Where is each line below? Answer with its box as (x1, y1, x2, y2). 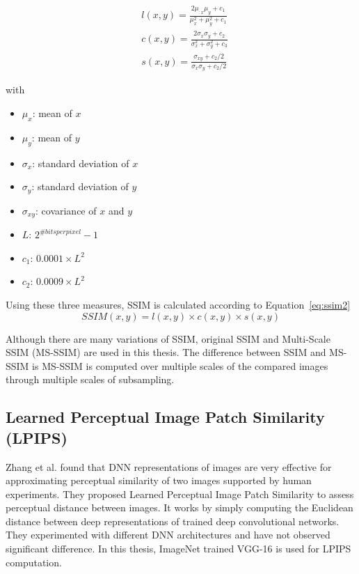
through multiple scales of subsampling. (6, 372, 175, 387)
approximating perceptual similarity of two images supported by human (6, 473, 312, 488)
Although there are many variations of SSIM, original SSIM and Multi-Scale (6, 331, 330, 346)
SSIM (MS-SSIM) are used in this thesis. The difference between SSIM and (6, 345, 326, 359)
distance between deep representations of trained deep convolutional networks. (6, 513, 340, 528)
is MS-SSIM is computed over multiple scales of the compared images (32, 358, 328, 373)
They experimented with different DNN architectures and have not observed (6, 527, 330, 542)
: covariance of (35, 203, 97, 217)
